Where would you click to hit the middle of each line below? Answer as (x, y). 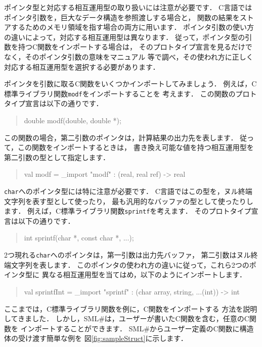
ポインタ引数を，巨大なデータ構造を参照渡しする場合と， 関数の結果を (122, 17)
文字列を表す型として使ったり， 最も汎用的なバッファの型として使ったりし (129, 201)
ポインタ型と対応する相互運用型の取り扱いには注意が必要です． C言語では (128, 7)
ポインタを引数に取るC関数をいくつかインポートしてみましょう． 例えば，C (130, 84)
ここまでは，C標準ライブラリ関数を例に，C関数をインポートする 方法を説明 (131, 308)
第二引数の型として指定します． (57, 157)
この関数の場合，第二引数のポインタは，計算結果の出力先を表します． (121, 137)
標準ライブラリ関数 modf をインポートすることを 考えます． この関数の (120, 93)
